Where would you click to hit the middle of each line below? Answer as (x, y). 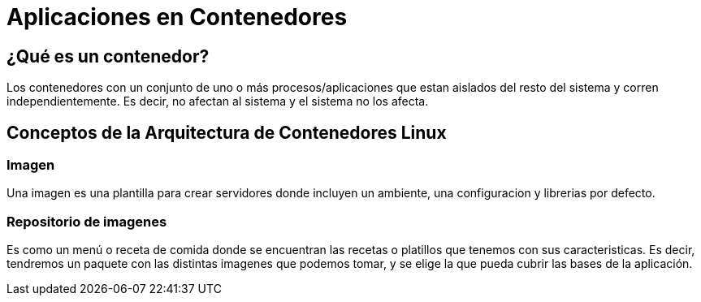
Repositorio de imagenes (87, 221)
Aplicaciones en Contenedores (177, 17)
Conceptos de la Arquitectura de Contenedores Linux (227, 132)
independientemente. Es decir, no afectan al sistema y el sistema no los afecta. (218, 101)
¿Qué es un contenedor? (108, 56)
